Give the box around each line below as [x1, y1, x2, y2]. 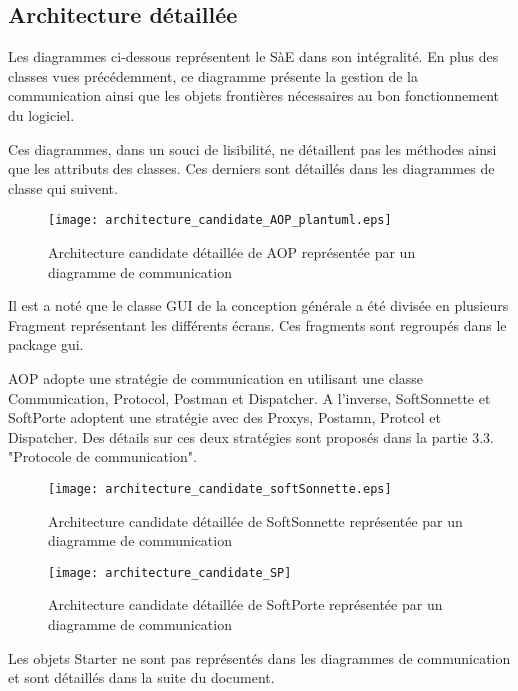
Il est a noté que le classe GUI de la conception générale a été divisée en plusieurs [8, 295, 509, 316]
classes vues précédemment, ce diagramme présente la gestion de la [8, 65, 418, 86]
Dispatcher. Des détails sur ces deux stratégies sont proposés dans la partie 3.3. [8, 426, 494, 447]
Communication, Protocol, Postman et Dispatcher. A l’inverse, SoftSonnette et [8, 387, 491, 408]
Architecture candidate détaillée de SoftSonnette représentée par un [48, 510, 463, 531]
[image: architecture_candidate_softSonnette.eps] [48, 481, 392, 496]
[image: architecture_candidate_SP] [48, 565, 292, 580]
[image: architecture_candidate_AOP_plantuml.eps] [48, 213, 392, 228]
